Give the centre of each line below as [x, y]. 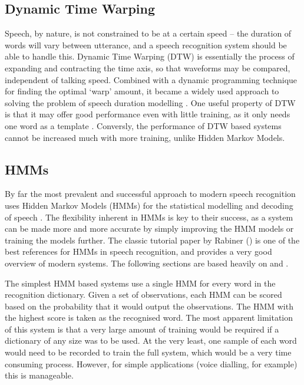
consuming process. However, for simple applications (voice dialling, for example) [151, 363]
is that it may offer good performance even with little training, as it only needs [148, 114]
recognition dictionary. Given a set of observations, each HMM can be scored [143, 294]
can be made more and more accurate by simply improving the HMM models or [149, 228]
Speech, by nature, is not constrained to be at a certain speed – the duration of [148, 33]
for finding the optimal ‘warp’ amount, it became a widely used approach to [142, 91]
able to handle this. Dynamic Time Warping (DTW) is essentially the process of [150, 56]
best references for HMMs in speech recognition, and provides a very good [138, 251]
